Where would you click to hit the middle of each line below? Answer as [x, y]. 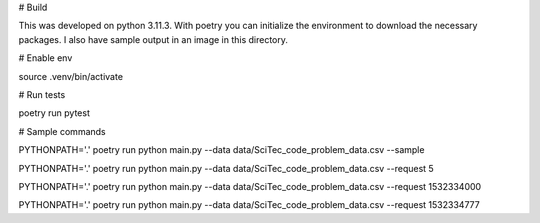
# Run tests [42, 94]
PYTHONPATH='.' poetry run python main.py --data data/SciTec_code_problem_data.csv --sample [221, 150]
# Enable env [45, 58]
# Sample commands [62, 131]
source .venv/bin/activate [71, 76]
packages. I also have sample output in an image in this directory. [153, 39]
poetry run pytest [54, 113]
